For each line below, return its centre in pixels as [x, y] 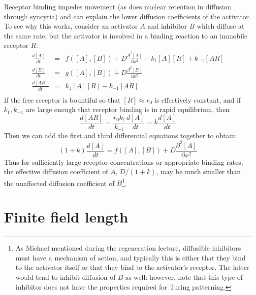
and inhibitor [167, 26]
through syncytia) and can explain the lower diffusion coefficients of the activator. [128, 16]
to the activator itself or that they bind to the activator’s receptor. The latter [132, 267]
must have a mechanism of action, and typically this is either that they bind [130, 257]
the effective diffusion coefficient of [56, 171]
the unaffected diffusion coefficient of [59, 183]
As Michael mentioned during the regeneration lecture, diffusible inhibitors [128, 248]
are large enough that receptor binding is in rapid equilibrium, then [128, 109]
